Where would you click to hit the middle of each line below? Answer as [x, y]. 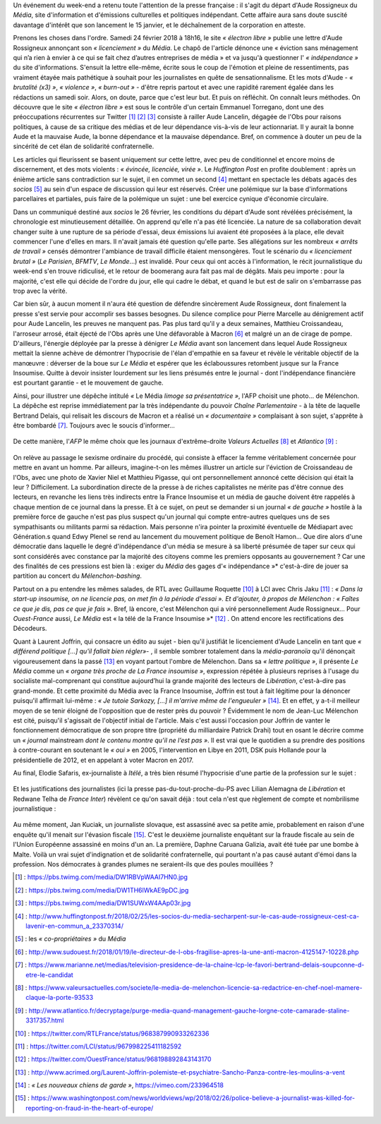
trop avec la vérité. [40, 291]
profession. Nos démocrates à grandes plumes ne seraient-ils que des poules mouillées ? [143, 864]
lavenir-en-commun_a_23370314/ [74, 926]
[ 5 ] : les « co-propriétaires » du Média [71, 939]
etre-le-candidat [49, 974]
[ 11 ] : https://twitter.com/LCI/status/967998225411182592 [98, 1046]
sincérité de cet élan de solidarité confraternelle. [84, 146]
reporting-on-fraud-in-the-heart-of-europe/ [90, 1108]
